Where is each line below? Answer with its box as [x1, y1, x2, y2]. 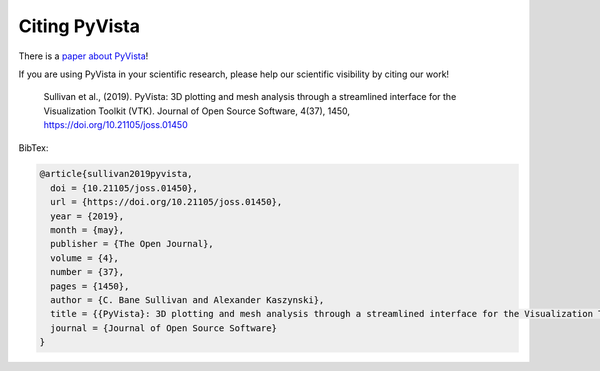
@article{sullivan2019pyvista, [39, 168, 194, 180]
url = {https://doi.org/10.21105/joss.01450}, [50, 196, 283, 208]
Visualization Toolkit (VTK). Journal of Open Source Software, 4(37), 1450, [43, 105, 350, 117]
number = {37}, [50, 266, 125, 278]
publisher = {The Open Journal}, [50, 238, 214, 250]
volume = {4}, [50, 252, 120, 264]
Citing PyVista [18, 15, 140, 37]
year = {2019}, [50, 210, 125, 222]
